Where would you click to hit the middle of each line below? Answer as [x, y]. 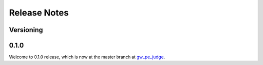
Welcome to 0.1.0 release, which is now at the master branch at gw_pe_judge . [87, 57]
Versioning [26, 30]
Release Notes [39, 13]
